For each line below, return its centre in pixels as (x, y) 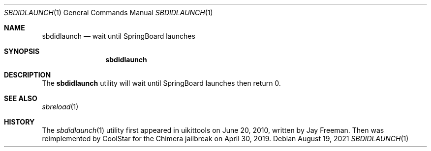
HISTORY (19, 122)
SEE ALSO (21, 98)
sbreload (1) (60, 107)
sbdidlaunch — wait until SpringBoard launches (119, 36)
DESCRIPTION (28, 75)
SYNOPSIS (22, 51)
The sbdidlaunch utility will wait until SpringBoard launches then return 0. (161, 83)
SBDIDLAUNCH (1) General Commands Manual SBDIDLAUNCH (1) (108, 13)
